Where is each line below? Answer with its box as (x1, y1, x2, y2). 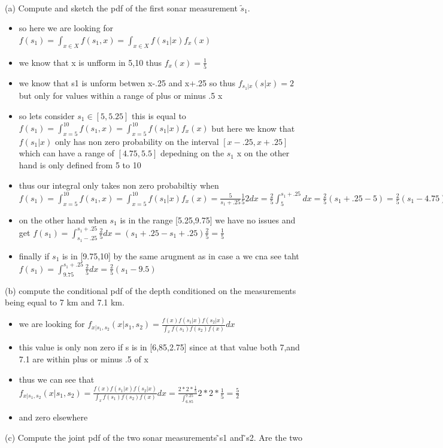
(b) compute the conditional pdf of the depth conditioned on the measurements (5, 284, 296, 296)
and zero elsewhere (19, 411, 88, 423)
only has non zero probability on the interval (54, 135, 219, 147)
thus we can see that (19, 373, 95, 385)
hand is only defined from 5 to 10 (19, 159, 141, 171)
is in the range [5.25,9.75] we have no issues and (120, 213, 296, 226)
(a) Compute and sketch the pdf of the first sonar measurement (5, 1, 238, 14)
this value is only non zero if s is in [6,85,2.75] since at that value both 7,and (19, 341, 300, 353)
